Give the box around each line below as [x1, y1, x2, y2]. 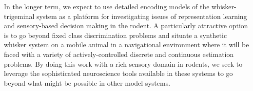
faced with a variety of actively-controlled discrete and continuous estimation [4, 49, 234, 59]
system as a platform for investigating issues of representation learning [36, 11, 247, 21]
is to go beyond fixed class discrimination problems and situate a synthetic [4, 30, 227, 40]
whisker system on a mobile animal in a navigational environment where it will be [4, 39, 249, 50]
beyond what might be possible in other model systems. [4, 77, 171, 88]
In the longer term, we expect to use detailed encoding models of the [4, 1, 210, 11]
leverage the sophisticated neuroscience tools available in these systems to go [4, 68, 233, 78]
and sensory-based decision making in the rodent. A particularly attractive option [4, 20, 248, 31]
